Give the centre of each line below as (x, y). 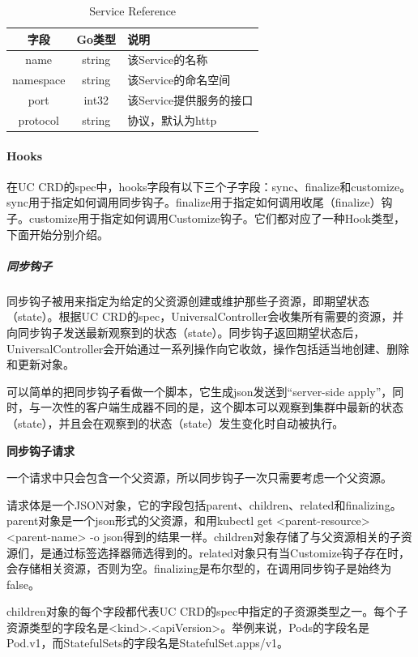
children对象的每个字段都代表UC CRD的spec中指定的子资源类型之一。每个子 (207, 611)
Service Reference (133, 11)
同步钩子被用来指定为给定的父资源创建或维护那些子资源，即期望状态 (188, 300)
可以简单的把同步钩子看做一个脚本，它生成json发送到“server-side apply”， (200, 391)
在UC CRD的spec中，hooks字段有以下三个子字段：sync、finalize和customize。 (209, 186)
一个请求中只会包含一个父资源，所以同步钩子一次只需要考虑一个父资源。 (199, 478)
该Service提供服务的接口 (190, 100)
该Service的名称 (168, 60)
